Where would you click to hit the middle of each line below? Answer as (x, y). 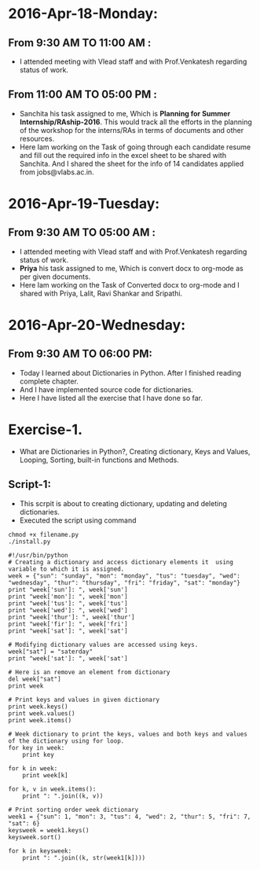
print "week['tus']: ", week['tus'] (68, 603)
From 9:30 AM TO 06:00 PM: (81, 354)
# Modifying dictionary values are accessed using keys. (103, 644)
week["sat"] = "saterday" (50, 652)
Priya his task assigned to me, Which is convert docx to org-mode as (131, 268)
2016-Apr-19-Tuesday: (84, 204)
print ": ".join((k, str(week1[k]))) (84, 857)
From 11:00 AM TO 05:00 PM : (82, 95)
